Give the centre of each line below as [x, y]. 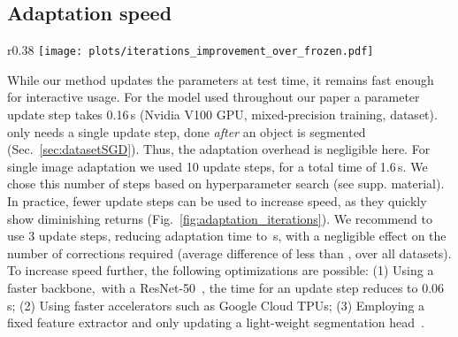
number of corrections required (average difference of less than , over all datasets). [229, 253]
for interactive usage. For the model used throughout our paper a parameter [214, 97]
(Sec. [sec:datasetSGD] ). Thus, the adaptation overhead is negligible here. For [219, 149]
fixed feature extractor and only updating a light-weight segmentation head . [216, 322]
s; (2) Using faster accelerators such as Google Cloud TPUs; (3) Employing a [216, 305]
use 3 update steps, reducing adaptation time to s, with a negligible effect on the [227, 236]
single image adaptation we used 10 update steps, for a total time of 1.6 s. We [218, 166]
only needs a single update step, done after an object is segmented [187, 131]
